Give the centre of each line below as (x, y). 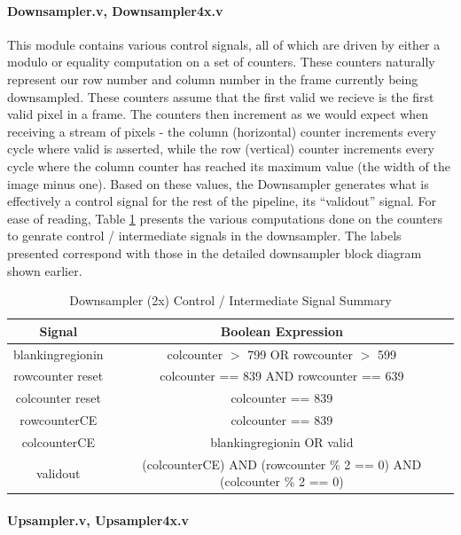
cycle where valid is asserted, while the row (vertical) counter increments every (221, 149)
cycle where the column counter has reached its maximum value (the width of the (229, 165)
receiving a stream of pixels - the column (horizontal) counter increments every (222, 131)
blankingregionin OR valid (282, 441)
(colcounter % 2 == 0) (281, 481)
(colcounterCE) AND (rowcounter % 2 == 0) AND (282, 464)
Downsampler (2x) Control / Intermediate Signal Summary (230, 300)
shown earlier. (45, 270)
